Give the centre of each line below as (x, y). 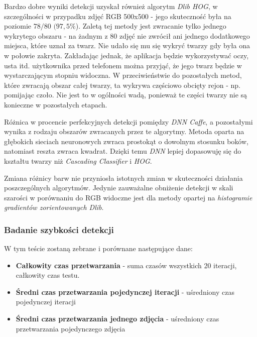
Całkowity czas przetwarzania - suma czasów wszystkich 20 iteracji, (126, 265)
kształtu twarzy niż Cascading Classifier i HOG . (78, 160)
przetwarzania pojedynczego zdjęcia (71, 328)
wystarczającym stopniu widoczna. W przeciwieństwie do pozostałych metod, (123, 75)
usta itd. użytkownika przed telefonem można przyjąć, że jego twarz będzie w (123, 65)
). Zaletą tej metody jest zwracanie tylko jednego (151, 26)
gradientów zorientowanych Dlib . (54, 207)
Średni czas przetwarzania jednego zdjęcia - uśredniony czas (117, 319)
